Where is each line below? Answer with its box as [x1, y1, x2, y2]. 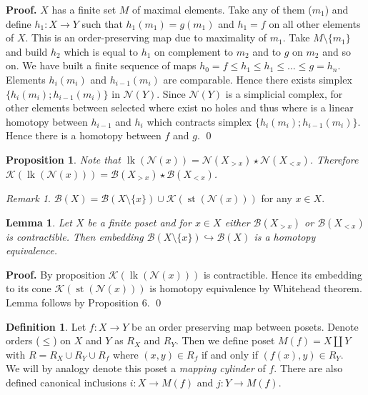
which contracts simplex [146, 114, 252, 129]
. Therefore [309, 151, 359, 166]
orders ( [6, 333, 40, 348]
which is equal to [64, 44, 138, 59]
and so [322, 44, 351, 59]
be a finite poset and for [87, 214, 192, 229]
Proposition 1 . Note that [6, 151, 121, 166]
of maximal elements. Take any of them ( [132, 2, 312, 16]
